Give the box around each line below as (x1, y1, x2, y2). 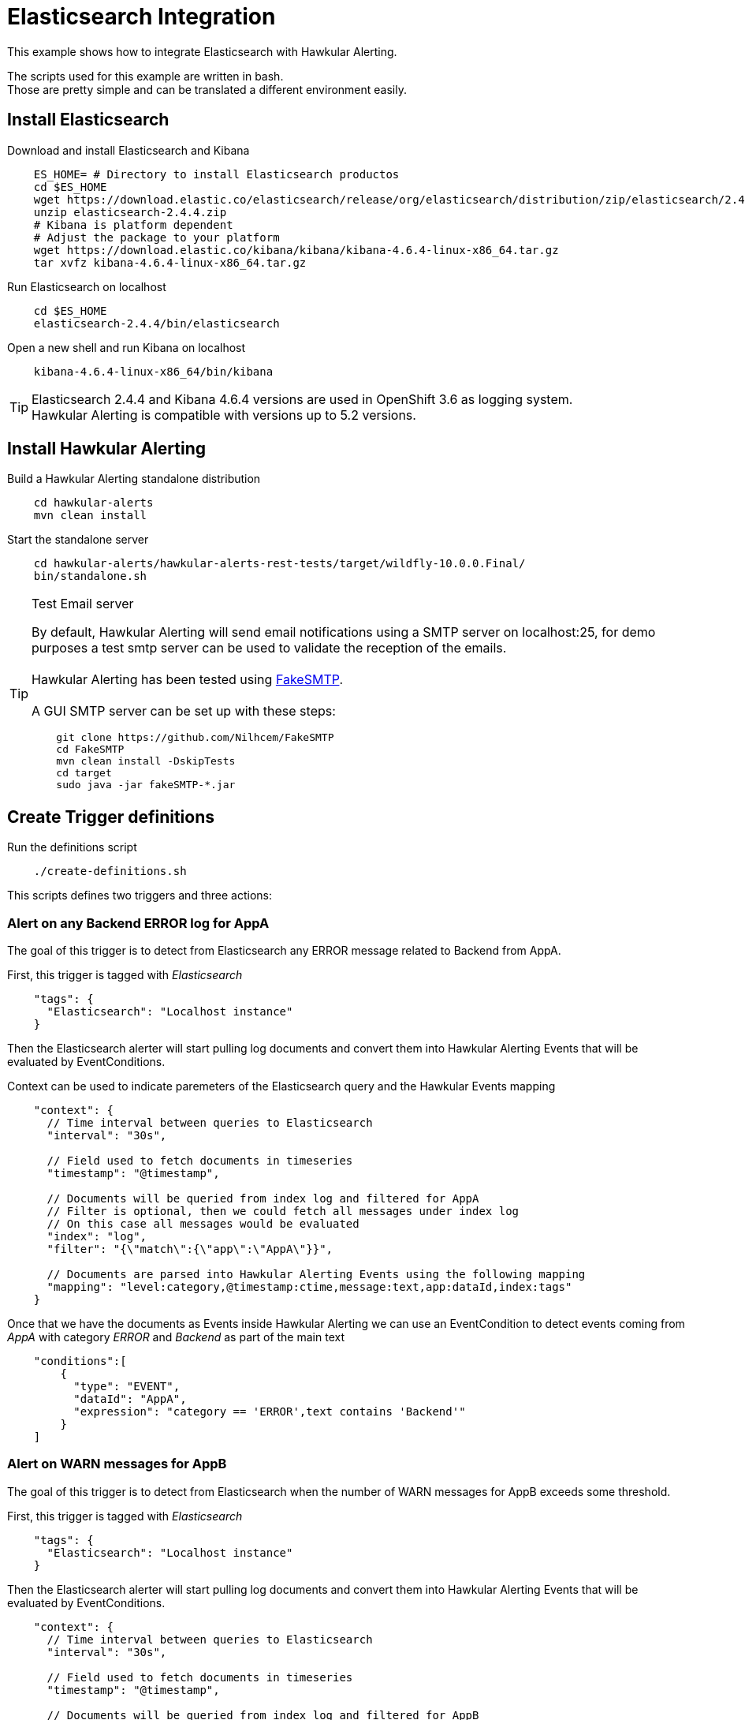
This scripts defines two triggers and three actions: (7, 888, 272, 903)
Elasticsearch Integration (7, 3, 276, 30)
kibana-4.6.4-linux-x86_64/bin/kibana (33, 365, 274, 378)
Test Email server (32, 596, 134, 612)
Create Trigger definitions (7, 806, 215, 827)
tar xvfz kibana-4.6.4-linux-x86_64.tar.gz (33, 256, 307, 269)
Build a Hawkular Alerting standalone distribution (7, 472, 261, 486)
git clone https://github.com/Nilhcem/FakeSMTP (56, 731, 334, 744)
